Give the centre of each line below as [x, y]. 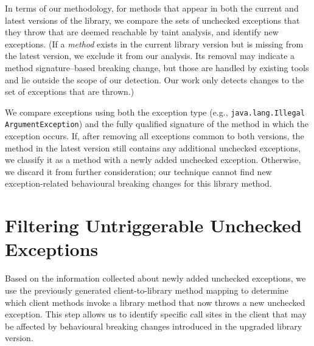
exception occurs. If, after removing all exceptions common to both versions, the [155, 136]
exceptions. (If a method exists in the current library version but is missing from [154, 43]
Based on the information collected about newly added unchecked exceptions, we [155, 278]
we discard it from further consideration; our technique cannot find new [138, 171]
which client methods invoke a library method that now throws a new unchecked [155, 302]
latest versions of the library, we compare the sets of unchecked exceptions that [152, 20]
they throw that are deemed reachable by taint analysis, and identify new [142, 32]
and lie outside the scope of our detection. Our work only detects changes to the [155, 79]
